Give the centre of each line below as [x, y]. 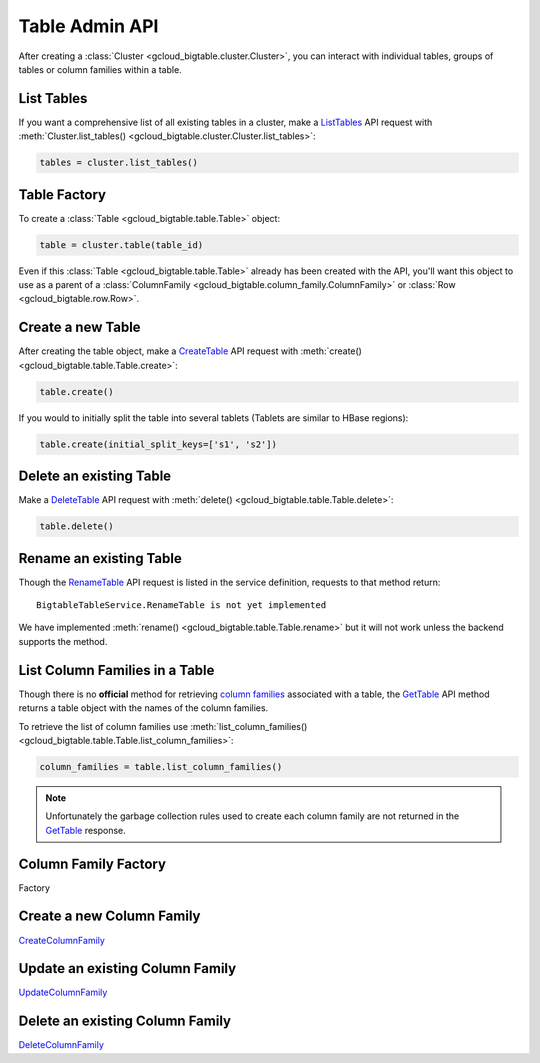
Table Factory [62, 194]
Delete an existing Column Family [125, 1021]
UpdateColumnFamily [63, 992]
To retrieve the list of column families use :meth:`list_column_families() [163, 726]
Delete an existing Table [95, 476]
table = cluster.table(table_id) [121, 244]
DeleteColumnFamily [61, 1045]
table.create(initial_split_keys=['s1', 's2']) [158, 444]
